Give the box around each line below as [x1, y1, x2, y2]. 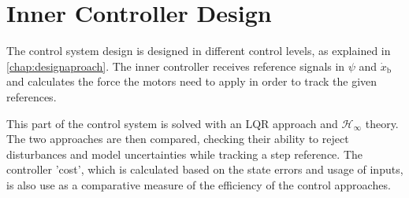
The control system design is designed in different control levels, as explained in [6, 42, 391, 59]
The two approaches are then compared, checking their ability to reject [6, 130, 349, 147]
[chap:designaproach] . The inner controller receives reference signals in [6, 57, 345, 74]
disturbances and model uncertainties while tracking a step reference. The [6, 145, 363, 162]
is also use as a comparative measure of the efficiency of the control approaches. [6, 176, 391, 192]
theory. [365, 115, 399, 131]
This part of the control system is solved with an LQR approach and [6, 115, 338, 131]
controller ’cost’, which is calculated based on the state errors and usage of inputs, [6, 161, 403, 178]
